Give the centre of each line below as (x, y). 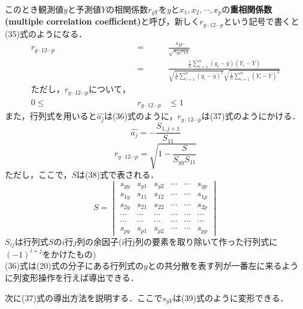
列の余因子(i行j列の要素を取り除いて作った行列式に (177, 241)
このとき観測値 (34, 9)
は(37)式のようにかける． (251, 116)
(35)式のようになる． (46, 33)
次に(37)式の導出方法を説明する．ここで (84, 297)
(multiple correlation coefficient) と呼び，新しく (102, 21)
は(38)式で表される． (118, 175)
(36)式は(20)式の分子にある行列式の (74, 266)
